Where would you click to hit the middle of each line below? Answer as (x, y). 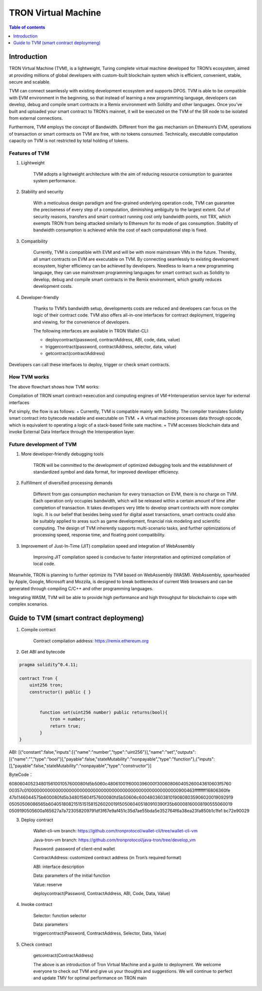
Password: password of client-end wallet (74, 849)
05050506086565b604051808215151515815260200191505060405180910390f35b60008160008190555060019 (121, 804)
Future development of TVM (43, 444)
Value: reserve (48, 885)
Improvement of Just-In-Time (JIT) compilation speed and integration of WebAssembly (108, 546)
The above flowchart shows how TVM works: (54, 387)
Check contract (37, 944)
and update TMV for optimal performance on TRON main (90, 978)
